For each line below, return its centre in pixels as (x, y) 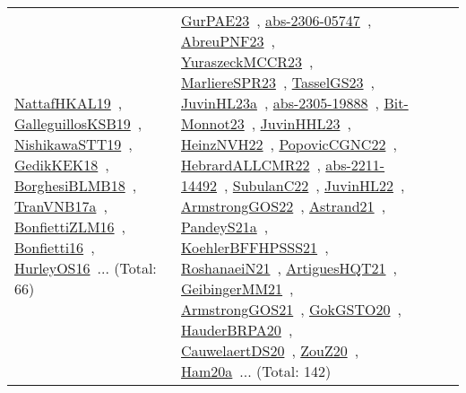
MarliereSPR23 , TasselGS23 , (278, 82)
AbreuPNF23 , (228, 41)
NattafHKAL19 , (69, 103)
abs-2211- (355, 165)
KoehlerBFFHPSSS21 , (255, 247)
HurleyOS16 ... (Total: (86, 268)
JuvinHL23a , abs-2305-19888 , (280, 103)
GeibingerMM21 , (237, 288)
